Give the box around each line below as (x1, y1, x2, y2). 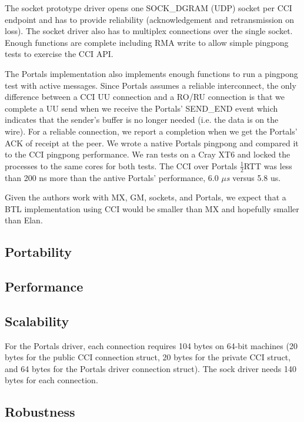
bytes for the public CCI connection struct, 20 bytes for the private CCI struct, (5, 351, 291, 363)
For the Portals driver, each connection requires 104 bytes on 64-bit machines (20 (5, 339, 298, 351)
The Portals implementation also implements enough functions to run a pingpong (5, 67, 298, 79)
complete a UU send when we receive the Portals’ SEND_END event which (5, 102, 278, 114)
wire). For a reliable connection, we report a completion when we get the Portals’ (5, 125, 298, 137)
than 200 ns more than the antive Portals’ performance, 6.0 (5, 171, 219, 183)
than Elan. (5, 214, 43, 226)
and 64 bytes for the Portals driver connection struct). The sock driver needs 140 (5, 362, 296, 374)
